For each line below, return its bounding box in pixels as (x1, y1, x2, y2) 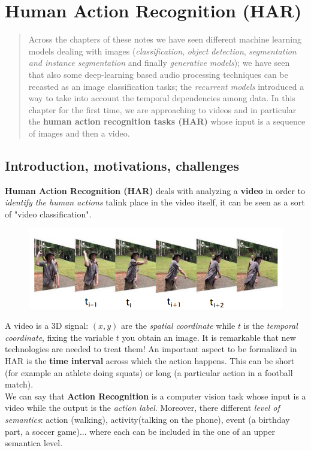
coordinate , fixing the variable (5, 331, 114, 343)
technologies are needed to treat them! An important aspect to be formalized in (5, 343, 297, 355)
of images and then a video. (28, 126, 130, 139)
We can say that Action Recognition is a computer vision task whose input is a (5, 389, 306, 402)
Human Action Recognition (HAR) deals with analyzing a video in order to (5, 184, 305, 196)
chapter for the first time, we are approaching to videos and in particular (28, 103, 297, 116)
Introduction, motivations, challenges (5, 156, 239, 174)
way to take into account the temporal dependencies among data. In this (28, 92, 295, 104)
